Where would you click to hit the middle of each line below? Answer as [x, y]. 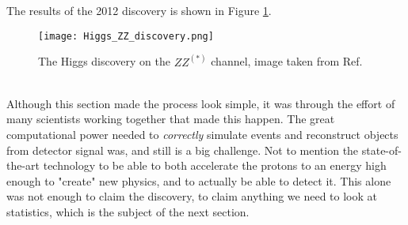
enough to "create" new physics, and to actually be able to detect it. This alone [199, 180]
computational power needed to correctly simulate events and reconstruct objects [202, 135]
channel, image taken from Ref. [287, 61]
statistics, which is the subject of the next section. [128, 212]
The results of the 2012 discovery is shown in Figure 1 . [139, 10]
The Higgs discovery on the [105, 61]
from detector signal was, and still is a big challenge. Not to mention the [183, 150]
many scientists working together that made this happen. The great [171, 119]
